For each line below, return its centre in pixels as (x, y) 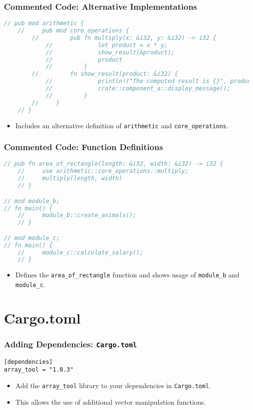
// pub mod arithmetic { (44, 24)
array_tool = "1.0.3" (39, 370)
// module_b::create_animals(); (77, 215)
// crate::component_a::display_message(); (138, 89)
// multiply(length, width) (70, 179)
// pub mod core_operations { (73, 31)
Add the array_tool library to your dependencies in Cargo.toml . (113, 385)
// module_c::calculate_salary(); (81, 252)
